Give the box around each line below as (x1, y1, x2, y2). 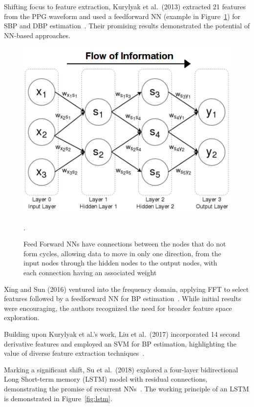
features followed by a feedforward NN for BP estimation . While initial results (4, 293, 241, 304)
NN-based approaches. (4, 30, 70, 40)
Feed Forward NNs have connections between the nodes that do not (23, 239, 226, 249)
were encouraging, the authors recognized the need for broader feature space (4, 303, 232, 313)
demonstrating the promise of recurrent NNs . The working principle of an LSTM (4, 383, 249, 393)
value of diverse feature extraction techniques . (4, 348, 145, 358)
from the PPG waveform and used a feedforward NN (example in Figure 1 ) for (4, 11, 241, 21)
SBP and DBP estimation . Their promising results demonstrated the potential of (4, 20, 250, 31)
